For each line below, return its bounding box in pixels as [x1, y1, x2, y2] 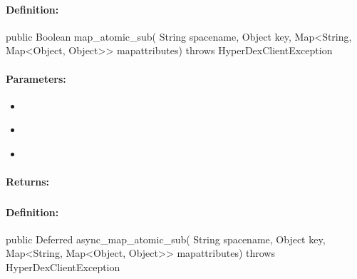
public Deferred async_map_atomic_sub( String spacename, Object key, [6, 231, 326, 246]
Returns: [6, 174, 50, 189]
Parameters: [6, 71, 66, 86]
